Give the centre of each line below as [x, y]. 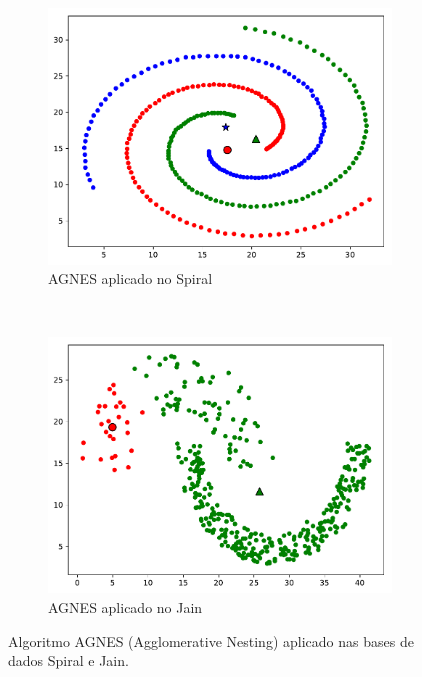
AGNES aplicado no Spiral [130, 278]
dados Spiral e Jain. [68, 660]
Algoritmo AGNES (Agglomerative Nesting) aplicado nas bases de [211, 640]
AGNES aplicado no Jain [125, 607]
